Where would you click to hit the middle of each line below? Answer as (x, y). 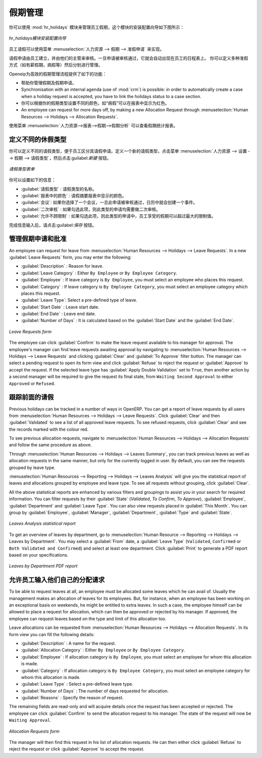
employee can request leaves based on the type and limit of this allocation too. (88, 619)
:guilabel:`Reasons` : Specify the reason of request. (72, 698)
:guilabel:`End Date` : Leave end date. (58, 314)
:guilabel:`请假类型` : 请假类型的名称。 (59, 189)
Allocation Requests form (34, 731)
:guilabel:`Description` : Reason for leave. (62, 266)
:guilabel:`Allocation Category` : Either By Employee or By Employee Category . (103, 650)
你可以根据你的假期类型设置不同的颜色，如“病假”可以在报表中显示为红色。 (95, 103)
